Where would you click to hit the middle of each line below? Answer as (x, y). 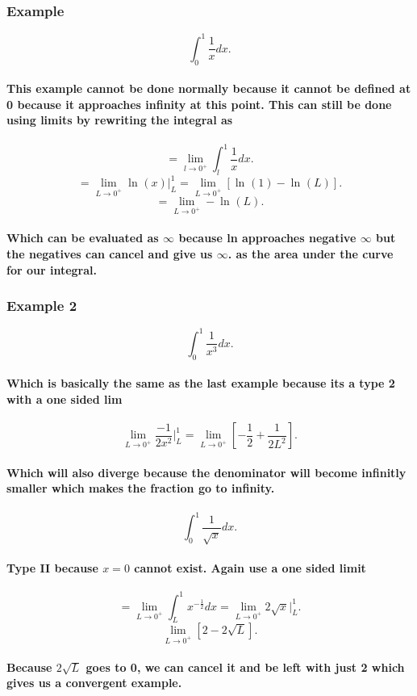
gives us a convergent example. (94, 683)
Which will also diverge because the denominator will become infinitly (206, 472)
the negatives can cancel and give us (110, 254)
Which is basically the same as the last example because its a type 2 (201, 383)
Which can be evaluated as (83, 238)
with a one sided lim (65, 398)
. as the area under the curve (311, 254)
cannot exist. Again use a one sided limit (250, 567)
